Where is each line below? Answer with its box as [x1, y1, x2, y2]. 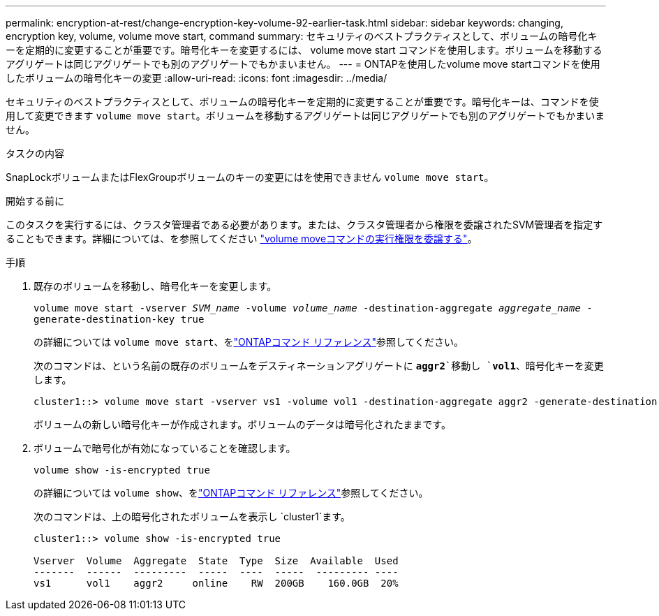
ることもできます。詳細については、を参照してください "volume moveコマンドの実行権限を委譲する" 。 [6, 233, 477, 244]
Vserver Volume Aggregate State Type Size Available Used [34, 555, 399, 566]
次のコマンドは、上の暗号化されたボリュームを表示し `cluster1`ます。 [34, 511, 350, 522]
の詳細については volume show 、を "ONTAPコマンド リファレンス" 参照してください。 [34, 487, 429, 499]
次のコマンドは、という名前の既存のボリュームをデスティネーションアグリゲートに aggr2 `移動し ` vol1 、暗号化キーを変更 [34, 360, 604, 372]
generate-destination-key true [34, 314, 205, 325]
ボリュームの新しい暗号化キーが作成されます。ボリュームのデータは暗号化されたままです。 [34, 418, 451, 430]
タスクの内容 [6, 147, 64, 159]
